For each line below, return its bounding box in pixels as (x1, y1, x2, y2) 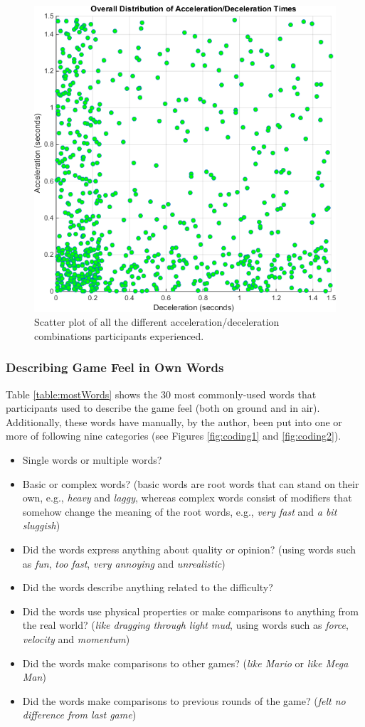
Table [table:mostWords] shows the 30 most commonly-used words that (6, 386, 317, 401)
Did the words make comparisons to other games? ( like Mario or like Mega (22, 655, 349, 670)
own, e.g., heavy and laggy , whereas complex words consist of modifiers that (22, 490, 352, 505)
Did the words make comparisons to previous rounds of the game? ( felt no (22, 693, 346, 708)
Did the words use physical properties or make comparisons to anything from (22, 603, 359, 618)
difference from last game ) (22, 707, 137, 722)
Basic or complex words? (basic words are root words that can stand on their (22, 476, 359, 491)
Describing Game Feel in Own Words (6, 359, 224, 376)
